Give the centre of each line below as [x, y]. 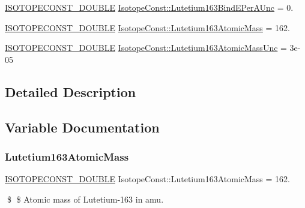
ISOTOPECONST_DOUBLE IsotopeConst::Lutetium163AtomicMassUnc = [146, 48]
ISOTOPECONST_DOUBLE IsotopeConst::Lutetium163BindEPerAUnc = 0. [149, 7]
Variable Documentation [82, 127]
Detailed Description [71, 91]
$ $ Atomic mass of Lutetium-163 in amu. [85, 199]
